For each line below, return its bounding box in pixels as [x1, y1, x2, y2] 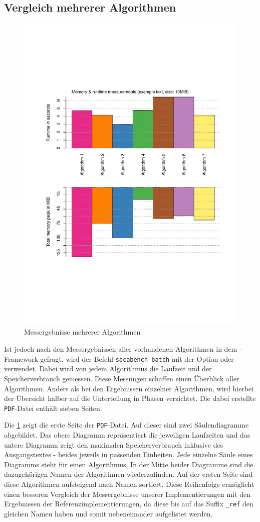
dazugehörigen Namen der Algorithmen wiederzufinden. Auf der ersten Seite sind [4, 469, 253, 479]
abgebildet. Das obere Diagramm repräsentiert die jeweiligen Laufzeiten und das [4, 430, 250, 440]
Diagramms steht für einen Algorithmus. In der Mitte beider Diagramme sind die [4, 459, 253, 469]
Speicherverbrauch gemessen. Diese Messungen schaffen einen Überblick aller [4, 373, 239, 383]
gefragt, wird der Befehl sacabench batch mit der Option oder [40, 353, 234, 364]
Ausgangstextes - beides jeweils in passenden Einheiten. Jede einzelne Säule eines [4, 449, 253, 460]
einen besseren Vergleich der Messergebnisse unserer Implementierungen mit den [4, 488, 250, 499]
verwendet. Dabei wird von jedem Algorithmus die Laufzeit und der [4, 363, 212, 374]
